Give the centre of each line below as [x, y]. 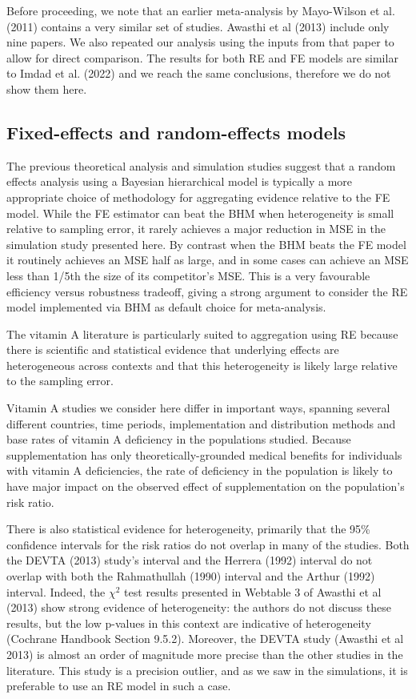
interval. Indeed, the [56, 591]
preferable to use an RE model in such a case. [119, 686]
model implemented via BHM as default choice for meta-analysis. [166, 307]
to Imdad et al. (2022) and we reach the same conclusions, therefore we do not [199, 73]
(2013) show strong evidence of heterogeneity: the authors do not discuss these [199, 607]
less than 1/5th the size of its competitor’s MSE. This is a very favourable [188, 275]
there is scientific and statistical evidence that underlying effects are [173, 349]
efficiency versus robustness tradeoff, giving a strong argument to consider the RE [207, 291]
